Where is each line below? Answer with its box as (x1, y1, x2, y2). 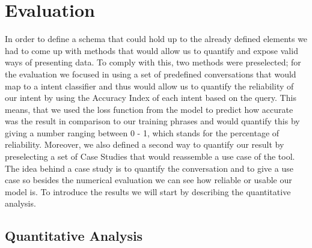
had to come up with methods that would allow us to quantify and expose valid (5, 44, 298, 56)
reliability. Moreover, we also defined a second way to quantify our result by (5, 138, 284, 151)
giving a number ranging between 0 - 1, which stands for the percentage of (5, 126, 280, 139)
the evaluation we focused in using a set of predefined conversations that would (5, 67, 296, 80)
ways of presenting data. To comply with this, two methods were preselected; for (5, 56, 301, 68)
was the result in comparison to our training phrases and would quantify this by (5, 115, 300, 127)
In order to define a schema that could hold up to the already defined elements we (5, 32, 308, 45)
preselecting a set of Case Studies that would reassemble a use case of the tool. (5, 150, 295, 163)
